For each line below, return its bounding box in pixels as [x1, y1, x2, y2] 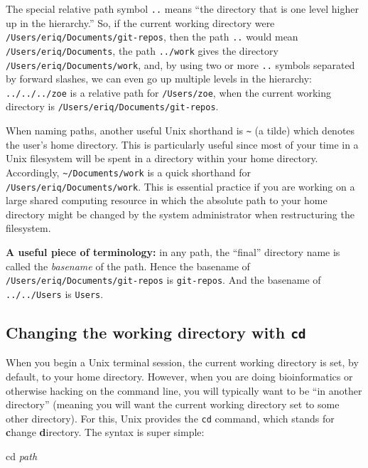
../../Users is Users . [6, 286, 104, 301]
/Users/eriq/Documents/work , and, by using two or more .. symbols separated [6, 57, 355, 72]
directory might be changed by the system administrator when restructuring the [6, 206, 355, 221]
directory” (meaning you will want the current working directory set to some [6, 397, 340, 412]
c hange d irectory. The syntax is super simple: [6, 425, 205, 440]
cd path [6, 448, 38, 463]
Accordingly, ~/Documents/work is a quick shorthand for [6, 164, 251, 179]
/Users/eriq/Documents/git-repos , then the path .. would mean [6, 29, 298, 44]
